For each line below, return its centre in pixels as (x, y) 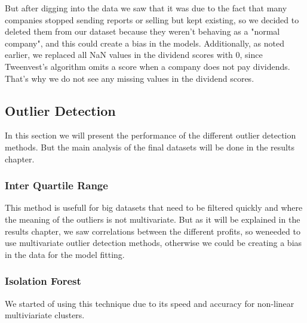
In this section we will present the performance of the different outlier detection (151, 135)
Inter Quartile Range (56, 185)
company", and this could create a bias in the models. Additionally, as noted (145, 43)
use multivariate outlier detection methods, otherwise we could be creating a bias (153, 243)
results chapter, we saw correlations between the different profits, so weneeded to (153, 231)
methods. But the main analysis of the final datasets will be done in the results (150, 147)
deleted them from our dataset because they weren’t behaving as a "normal (142, 31)
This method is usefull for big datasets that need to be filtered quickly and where (154, 207)
